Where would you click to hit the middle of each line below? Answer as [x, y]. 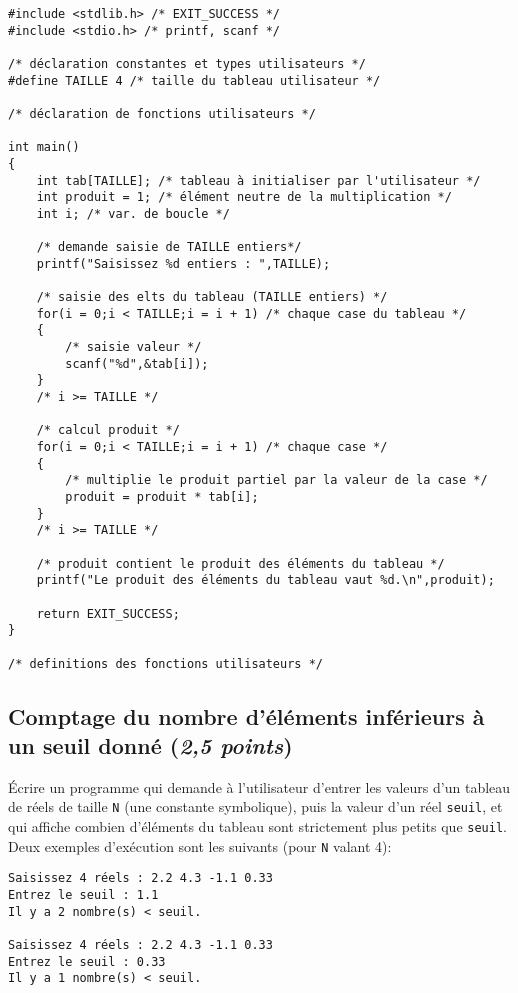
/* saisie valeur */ [133, 347]
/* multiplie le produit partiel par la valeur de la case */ [276, 480]
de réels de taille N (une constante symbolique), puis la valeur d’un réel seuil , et [255, 806]
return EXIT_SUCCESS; [108, 613]
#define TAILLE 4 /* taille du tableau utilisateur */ [194, 80]
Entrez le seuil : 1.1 [83, 895]
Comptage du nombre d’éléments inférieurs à [246, 715]
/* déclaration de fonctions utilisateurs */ [162, 113]
